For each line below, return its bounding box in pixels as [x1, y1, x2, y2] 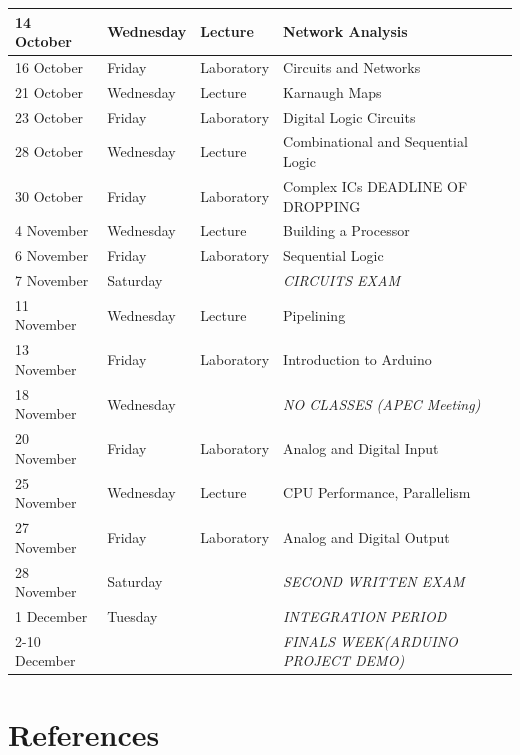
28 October [15, 141, 84, 162]
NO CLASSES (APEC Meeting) [283, 393, 481, 414]
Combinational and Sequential [283, 131, 468, 152]
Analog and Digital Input [283, 437, 439, 458]
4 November [15, 220, 89, 241]
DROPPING [283, 195, 361, 216]
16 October [15, 56, 84, 77]
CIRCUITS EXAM [283, 270, 400, 291]
